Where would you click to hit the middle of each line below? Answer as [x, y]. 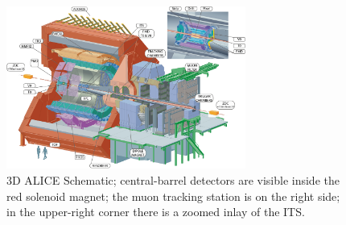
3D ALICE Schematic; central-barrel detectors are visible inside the [173, 180]
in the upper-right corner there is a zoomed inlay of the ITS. [156, 212]
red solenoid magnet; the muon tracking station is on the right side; [173, 196]
